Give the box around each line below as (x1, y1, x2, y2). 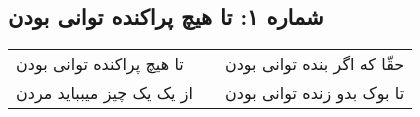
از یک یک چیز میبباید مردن (16, 81, 193, 105)
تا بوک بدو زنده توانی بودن (225, 81, 405, 105)
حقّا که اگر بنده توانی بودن (224, 52, 405, 76)
